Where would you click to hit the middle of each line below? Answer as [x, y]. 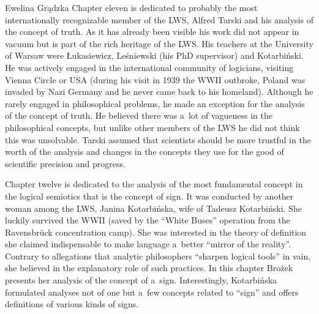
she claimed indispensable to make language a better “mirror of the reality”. [148, 244]
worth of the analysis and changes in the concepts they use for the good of [144, 151]
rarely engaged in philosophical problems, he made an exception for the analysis [155, 103]
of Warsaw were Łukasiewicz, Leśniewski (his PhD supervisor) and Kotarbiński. [154, 55]
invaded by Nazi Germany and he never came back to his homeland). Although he [159, 92]
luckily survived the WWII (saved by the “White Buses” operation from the [148, 220]
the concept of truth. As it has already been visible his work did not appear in [152, 32]
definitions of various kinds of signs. [72, 304]
